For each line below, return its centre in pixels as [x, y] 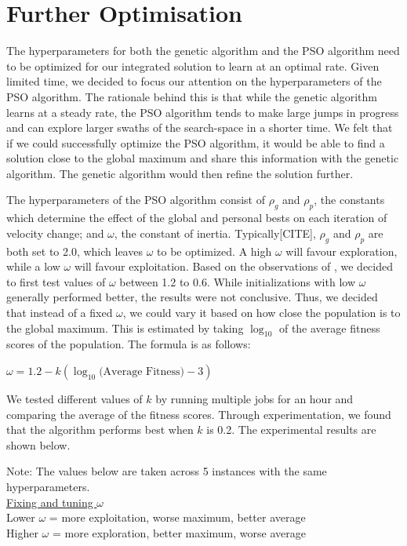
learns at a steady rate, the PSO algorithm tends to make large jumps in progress [203, 112]
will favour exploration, [342, 251]
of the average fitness [329, 328]
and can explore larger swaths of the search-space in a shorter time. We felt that [200, 127]
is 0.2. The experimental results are [291, 430]
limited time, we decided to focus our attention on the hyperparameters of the [194, 81]
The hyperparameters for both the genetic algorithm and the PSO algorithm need [203, 51]
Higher [22, 532]
